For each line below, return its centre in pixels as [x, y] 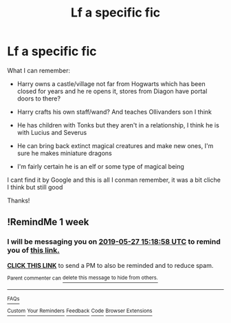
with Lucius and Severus [52, 132]
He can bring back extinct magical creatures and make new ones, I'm [115, 145]
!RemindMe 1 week [48, 222]
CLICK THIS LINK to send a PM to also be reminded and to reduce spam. [110, 265]
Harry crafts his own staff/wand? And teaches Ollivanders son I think [114, 112]
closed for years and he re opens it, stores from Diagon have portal [112, 91]
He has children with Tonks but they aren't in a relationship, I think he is [118, 125]
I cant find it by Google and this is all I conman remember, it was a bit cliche [114, 180]
